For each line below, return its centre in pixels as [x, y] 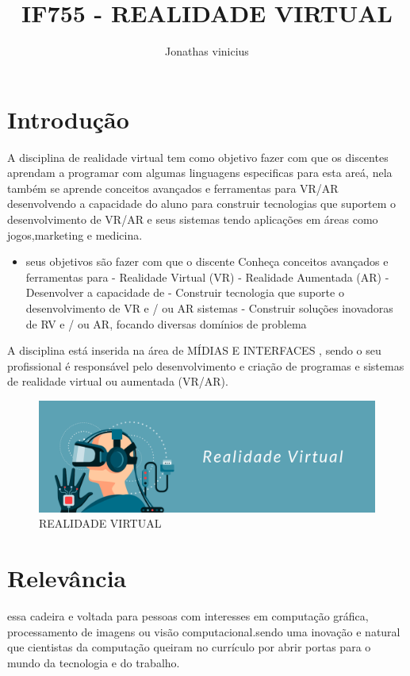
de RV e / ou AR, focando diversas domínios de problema [166, 323]
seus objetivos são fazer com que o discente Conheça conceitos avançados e [207, 261]
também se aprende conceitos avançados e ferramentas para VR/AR [173, 188]
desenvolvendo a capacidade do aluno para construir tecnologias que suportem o [202, 204]
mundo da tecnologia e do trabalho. [94, 662]
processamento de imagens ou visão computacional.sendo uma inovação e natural [204, 631]
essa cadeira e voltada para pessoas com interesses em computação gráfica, [188, 616]
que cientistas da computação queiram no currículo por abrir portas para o [189, 647]
